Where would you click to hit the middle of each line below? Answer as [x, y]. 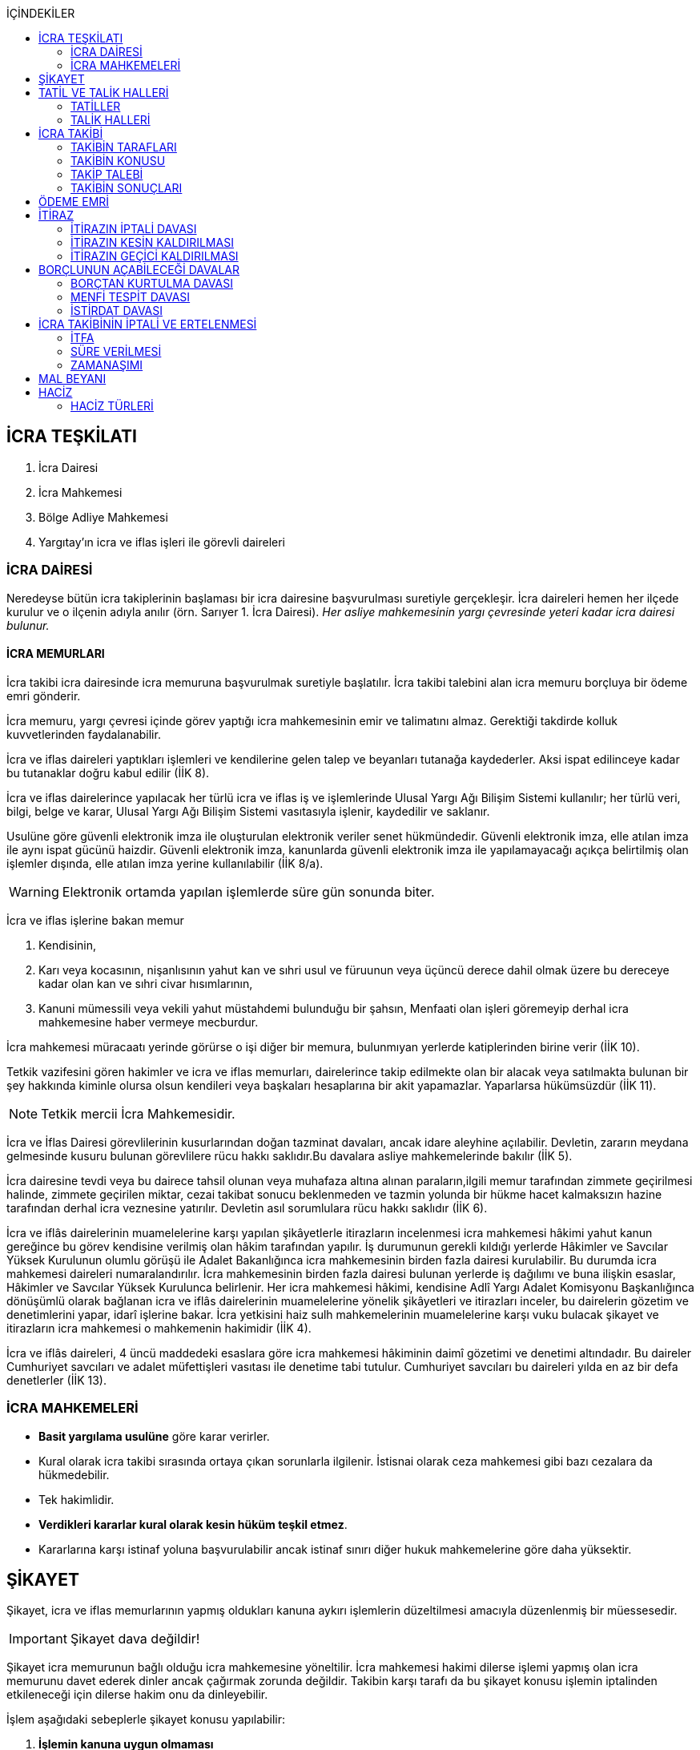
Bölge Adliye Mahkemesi [103, 517]
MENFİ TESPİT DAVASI [131, 297]
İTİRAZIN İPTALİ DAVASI [134, 229]
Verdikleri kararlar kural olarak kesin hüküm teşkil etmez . [193, 1524]
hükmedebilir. [74, 1474]
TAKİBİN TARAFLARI [124, 147]
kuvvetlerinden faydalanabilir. [84, 734]
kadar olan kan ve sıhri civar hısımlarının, [146, 983]
